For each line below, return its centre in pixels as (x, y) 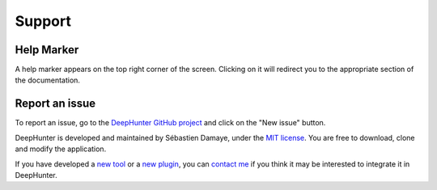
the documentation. (48, 80)
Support (43, 21)
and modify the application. (61, 149)
